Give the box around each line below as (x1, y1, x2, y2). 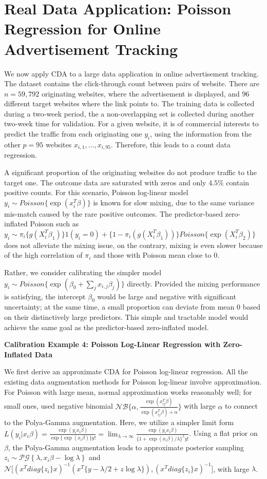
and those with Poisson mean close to (93, 250, 212, 260)
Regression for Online (4, 18, 161, 39)
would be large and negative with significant (97, 291, 236, 301)
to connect (225, 400, 258, 411)
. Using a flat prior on (189, 428, 258, 438)
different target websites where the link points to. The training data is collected (4, 98, 255, 109)
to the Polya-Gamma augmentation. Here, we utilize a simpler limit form (4, 416, 234, 427)
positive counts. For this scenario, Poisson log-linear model (4, 187, 188, 198)
